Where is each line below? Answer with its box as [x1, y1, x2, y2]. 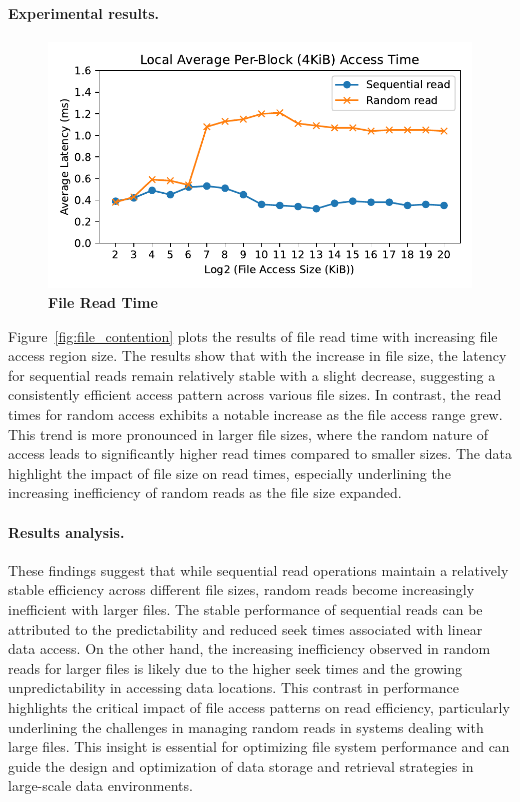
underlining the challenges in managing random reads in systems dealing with [8, 716, 484, 737]
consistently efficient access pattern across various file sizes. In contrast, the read [8, 384, 502, 405]
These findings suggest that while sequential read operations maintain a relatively [8, 559, 509, 580]
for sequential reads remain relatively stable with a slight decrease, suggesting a [8, 364, 496, 385]
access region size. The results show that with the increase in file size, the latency [8, 345, 507, 366]
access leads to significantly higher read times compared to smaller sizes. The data [8, 443, 512, 464]
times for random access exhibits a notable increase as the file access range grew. [8, 404, 503, 425]
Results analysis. [8, 521, 125, 542]
